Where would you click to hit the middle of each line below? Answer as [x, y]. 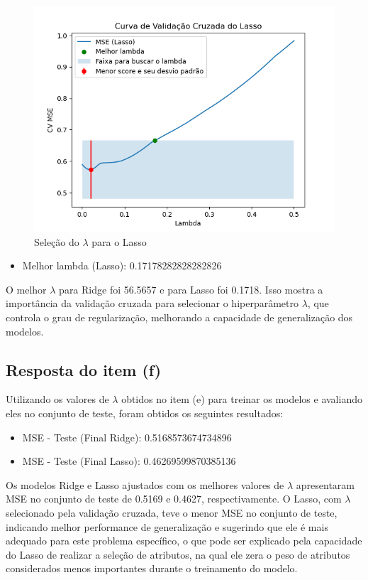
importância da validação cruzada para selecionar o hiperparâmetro [152, 303]
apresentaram [325, 484]
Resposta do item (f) [84, 369]
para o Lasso [119, 241]
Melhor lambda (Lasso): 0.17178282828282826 [122, 265]
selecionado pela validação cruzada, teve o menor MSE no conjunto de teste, [172, 512]
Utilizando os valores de [57, 399]
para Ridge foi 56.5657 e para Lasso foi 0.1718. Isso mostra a [191, 289]
